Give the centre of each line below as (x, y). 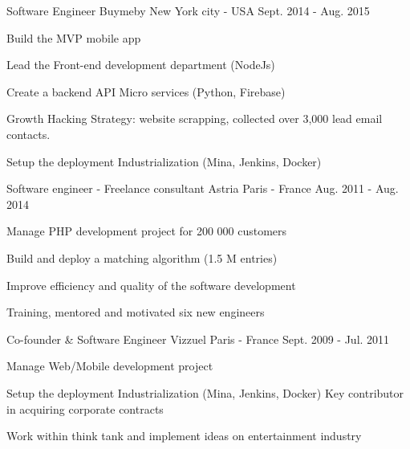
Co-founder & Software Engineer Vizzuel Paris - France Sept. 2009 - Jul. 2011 (198, 339)
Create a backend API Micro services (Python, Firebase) (146, 91)
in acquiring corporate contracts (85, 408)
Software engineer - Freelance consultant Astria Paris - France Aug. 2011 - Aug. (203, 188)
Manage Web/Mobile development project (110, 366)
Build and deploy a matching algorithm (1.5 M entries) (142, 257)
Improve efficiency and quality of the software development (151, 285)
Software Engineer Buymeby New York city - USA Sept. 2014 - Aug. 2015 (188, 10)
